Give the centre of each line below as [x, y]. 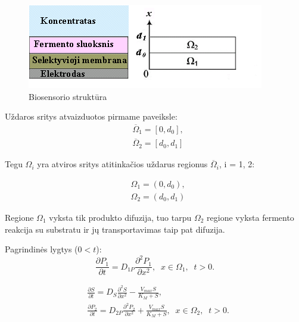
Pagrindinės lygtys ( [41, 249]
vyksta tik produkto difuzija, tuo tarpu [120, 217]
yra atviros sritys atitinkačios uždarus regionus [122, 164]
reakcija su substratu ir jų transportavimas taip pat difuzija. [115, 229]
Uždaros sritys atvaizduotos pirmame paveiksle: [91, 116]
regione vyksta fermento [250, 217]
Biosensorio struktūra [68, 96]
